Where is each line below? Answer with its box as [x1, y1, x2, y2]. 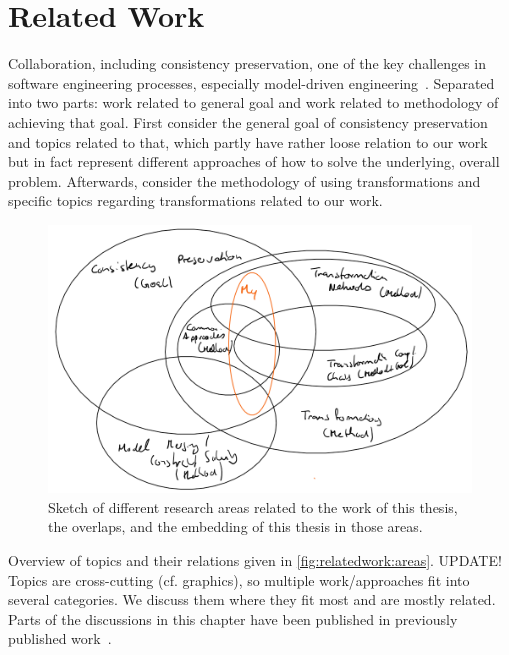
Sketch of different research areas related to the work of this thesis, [48, 496, 458, 517]
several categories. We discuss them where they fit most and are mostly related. [8, 589, 496, 610]
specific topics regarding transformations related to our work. [8, 190, 383, 211]
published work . [8, 628, 112, 649]
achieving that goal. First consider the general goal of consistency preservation [8, 111, 488, 132]
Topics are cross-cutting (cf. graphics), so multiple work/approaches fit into [8, 569, 470, 590]
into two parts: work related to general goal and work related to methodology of [8, 92, 499, 113]
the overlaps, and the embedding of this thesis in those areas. [48, 516, 423, 537]
